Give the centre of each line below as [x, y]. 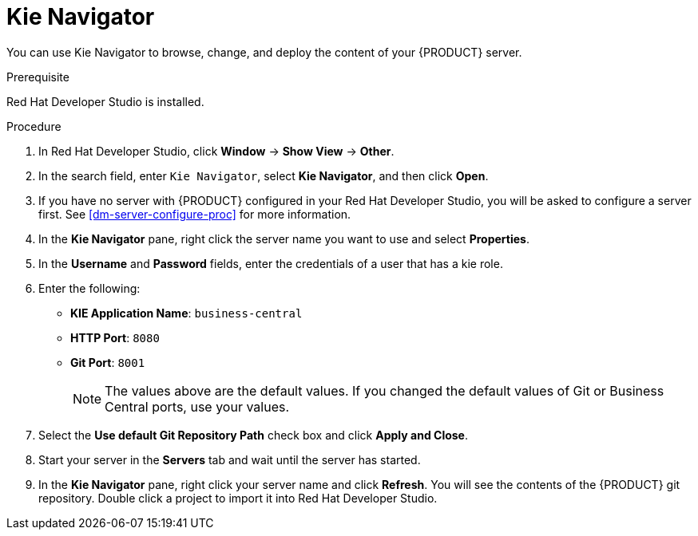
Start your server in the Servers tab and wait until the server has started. [230, 459]
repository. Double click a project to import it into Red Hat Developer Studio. [238, 498]
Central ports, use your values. [197, 406]
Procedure [34, 126]
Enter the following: [89, 288]
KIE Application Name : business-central [186, 313]
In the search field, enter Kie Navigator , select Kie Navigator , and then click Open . [264, 175]
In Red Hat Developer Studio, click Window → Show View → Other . [216, 151]
